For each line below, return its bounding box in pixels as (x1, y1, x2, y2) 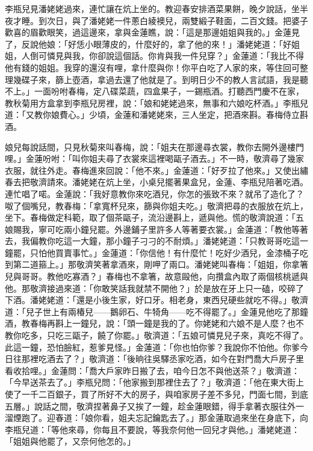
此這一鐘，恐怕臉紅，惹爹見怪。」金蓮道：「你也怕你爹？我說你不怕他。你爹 (5, 340, 300, 353)
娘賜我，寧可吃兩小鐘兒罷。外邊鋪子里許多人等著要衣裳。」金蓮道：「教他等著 (5, 222, 308, 235)
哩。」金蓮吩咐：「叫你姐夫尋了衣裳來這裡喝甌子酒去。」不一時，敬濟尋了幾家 (5, 152, 304, 165)
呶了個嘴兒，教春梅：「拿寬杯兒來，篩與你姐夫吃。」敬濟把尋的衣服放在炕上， (5, 199, 308, 212)
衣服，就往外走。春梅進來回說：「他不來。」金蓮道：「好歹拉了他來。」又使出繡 (5, 164, 308, 176)
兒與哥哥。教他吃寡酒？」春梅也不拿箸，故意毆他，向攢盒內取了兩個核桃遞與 (5, 270, 308, 283)
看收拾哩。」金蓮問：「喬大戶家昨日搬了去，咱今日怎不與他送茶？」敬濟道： (5, 364, 300, 376)
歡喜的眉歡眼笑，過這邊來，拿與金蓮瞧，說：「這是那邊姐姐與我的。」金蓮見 (5, 26, 300, 38)
